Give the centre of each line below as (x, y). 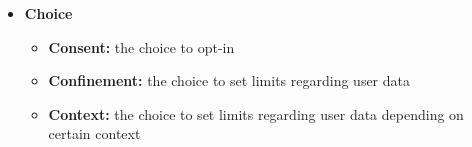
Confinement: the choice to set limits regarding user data (229, 80)
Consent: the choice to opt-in (141, 46)
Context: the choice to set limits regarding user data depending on (256, 113)
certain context (94, 133)
